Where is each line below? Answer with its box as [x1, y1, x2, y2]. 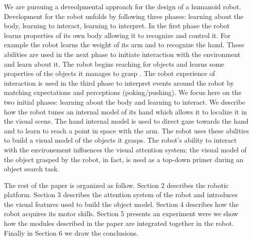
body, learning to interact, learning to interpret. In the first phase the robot [4, 20, 230, 31]
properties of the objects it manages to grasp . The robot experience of [4, 68, 215, 78]
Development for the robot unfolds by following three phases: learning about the [4, 11, 244, 21]
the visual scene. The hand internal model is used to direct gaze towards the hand [4, 116, 249, 126]
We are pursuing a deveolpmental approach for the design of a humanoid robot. [4, 1, 241, 11]
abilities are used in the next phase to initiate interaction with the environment [4, 49, 241, 59]
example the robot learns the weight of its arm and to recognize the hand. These [4, 39, 244, 50]
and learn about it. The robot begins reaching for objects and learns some [4, 58, 224, 69]
